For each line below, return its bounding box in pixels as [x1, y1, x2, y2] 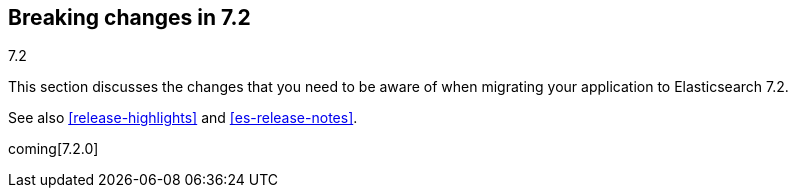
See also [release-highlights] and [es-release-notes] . [8, 109, 358, 127]
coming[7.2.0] [8, 140, 99, 158]
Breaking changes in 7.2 [8, 5, 251, 30]
